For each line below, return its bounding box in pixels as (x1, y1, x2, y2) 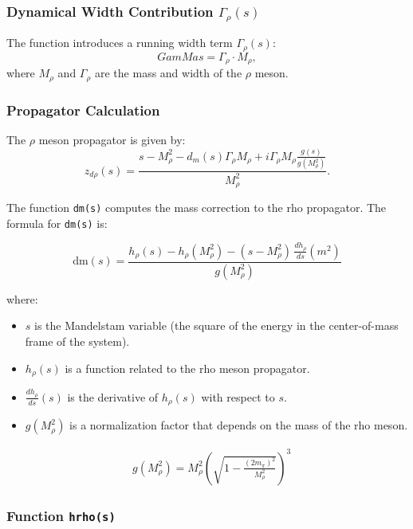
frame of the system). (25, 333, 130, 350)
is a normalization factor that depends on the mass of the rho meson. (69, 417, 408, 433)
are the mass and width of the (94, 65, 242, 81)
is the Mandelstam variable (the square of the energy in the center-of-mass (34, 317, 399, 334)
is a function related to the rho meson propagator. (65, 359, 310, 376)
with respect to (201, 388, 275, 405)
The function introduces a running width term (6, 34, 233, 51)
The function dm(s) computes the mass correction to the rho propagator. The (6, 198, 387, 215)
